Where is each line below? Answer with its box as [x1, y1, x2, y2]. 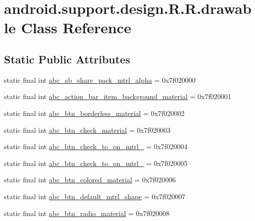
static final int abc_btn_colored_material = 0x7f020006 [4, 174, 176, 185]
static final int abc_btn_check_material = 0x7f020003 [4, 124, 171, 135]
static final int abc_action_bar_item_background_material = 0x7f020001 [4, 91, 231, 102]
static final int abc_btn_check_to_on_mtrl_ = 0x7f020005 [4, 158, 188, 168]
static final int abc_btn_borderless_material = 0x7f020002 [4, 108, 185, 118]
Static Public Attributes [4, 51, 130, 66]
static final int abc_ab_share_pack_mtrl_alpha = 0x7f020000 [4, 74, 196, 85]
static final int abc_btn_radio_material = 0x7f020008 [4, 208, 170, 218]
